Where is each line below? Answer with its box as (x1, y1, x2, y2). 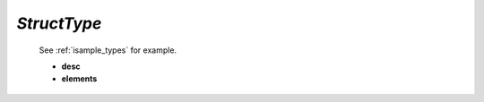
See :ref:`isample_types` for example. (39, 45, 177, 55)
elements (61, 73, 98, 84)
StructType (16, 13, 102, 33)
